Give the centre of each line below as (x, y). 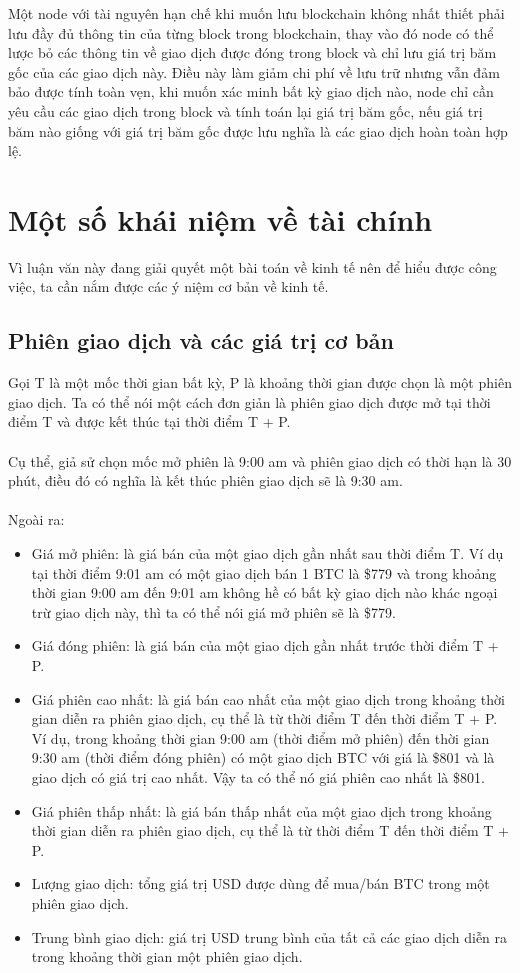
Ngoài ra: (36, 519)
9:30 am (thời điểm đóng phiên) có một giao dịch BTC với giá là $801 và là (263, 757)
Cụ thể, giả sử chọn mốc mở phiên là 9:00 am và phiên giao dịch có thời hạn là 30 (260, 460)
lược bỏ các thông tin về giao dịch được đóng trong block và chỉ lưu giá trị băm (252, 52)
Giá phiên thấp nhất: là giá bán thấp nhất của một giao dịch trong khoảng (261, 810)
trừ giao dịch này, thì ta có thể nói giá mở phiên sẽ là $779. (213, 611)
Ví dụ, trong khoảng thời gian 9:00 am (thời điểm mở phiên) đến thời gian (260, 737)
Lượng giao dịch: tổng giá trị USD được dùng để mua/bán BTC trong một (260, 883)
